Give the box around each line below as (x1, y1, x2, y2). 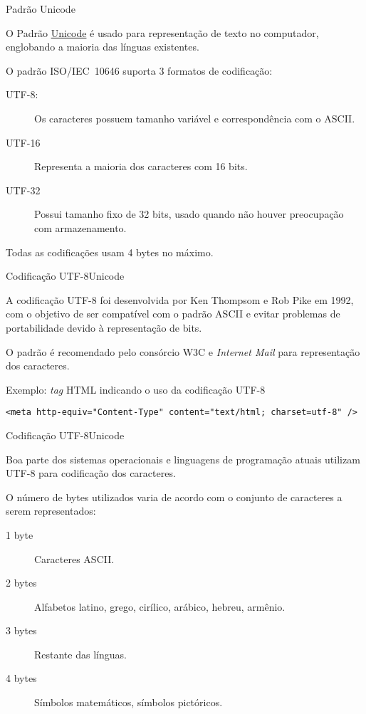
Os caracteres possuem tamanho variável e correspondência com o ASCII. (34, 110, 355, 125)
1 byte (6, 527, 33, 542)
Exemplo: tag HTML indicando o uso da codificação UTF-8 (6, 382, 266, 397)
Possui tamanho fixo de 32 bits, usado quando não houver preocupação (34, 206, 344, 221)
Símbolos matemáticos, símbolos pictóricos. (34, 695, 223, 710)
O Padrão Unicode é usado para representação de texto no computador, (6, 25, 319, 40)
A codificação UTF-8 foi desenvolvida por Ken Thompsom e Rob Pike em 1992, (6, 292, 354, 307)
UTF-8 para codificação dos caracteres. (6, 466, 176, 481)
